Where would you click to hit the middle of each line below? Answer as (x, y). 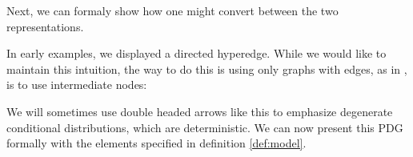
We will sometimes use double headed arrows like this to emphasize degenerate (200, 111)
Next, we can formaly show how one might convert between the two (172, 10)
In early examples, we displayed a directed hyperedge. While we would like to (196, 53)
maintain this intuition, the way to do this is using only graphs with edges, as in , (207, 68)
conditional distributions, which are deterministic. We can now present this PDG (205, 127)
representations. (45, 26)
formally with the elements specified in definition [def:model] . (156, 143)
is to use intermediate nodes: (77, 85)
